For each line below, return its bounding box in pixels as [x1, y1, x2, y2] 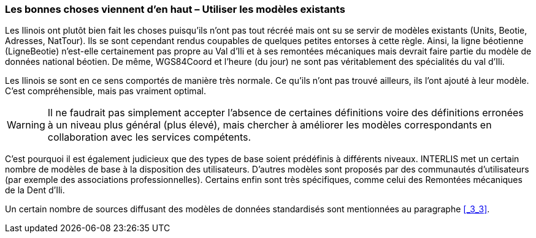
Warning [7, 119, 45, 132]
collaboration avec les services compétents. [47, 131, 251, 144]
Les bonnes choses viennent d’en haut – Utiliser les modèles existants [5, 3, 345, 15]
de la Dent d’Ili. [5, 185, 65, 196]
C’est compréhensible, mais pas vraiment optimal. [5, 86, 206, 97]
